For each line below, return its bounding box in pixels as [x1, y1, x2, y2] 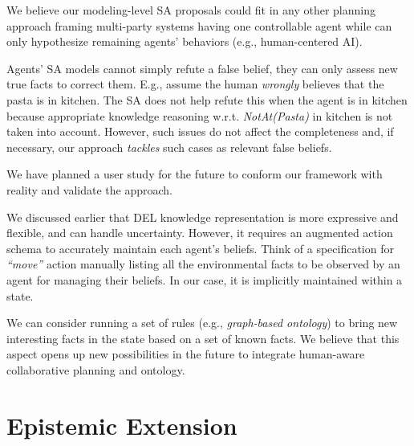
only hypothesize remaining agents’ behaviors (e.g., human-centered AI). [6, 33, 363, 50]
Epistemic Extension [6, 408, 237, 441]
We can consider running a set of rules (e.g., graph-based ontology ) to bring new [6, 314, 398, 331]
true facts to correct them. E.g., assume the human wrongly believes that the [6, 76, 384, 92]
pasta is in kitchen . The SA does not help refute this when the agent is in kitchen [6, 91, 408, 108]
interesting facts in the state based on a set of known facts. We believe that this [6, 329, 400, 346]
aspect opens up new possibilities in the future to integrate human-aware [6, 346, 365, 362]
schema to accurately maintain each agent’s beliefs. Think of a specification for [6, 239, 394, 256]
